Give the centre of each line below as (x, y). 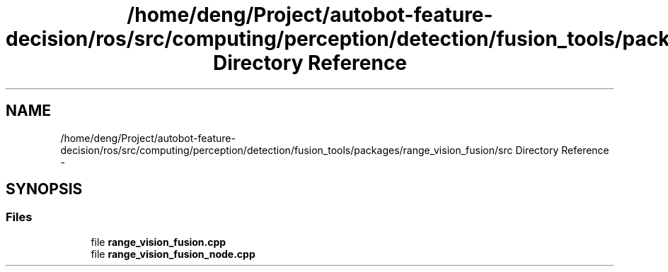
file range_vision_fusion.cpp (159, 242)
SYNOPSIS (44, 189)
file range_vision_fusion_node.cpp (173, 254)
